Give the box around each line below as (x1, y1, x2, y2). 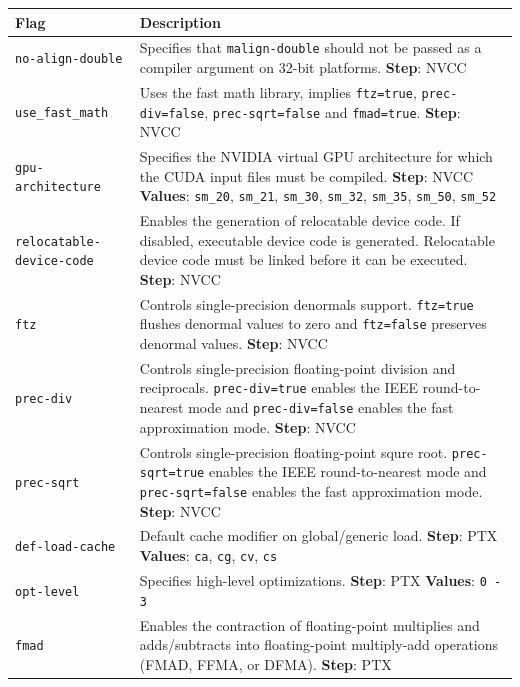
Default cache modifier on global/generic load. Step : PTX (139, 525, 498, 546)
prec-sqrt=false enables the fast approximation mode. (139, 480, 483, 501)
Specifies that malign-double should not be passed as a (139, 37, 482, 58)
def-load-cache (15, 540, 116, 555)
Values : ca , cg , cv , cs (139, 545, 278, 566)
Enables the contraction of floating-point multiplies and (139, 614, 480, 635)
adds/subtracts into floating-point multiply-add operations (139, 634, 499, 655)
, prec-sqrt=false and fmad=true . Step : (204, 101, 461, 122)
